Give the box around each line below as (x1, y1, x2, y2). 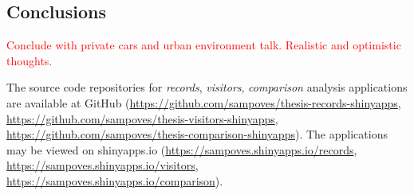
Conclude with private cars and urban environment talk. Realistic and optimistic (6, 37, 401, 53)
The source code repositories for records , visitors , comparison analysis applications (6, 79, 408, 96)
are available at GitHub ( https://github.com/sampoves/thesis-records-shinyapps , (6, 94, 401, 111)
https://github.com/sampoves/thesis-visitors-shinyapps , (6, 110, 278, 127)
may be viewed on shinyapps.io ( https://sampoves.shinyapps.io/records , (6, 141, 357, 158)
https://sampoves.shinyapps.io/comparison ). (6, 172, 223, 189)
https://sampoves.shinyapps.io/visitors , (6, 157, 199, 174)
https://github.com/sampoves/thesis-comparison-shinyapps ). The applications (6, 126, 388, 142)
